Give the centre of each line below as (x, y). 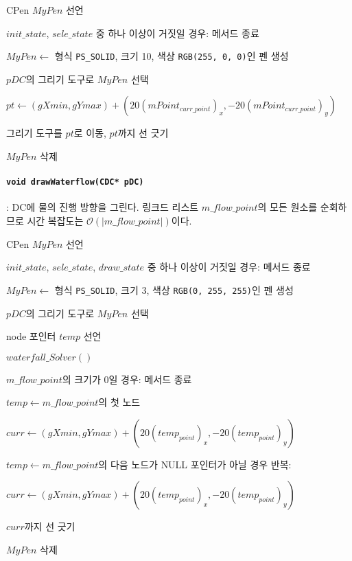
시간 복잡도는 (55, 221)
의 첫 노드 (119, 402)
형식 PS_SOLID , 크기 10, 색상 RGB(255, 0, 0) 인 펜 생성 (172, 56)
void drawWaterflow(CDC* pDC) (75, 182)
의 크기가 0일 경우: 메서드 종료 (127, 379)
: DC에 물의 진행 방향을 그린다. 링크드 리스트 (103, 207)
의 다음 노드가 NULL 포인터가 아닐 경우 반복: (195, 464)
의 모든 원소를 (288, 207)
